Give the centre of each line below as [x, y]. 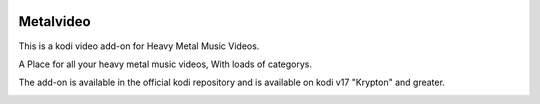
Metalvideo [54, 21]
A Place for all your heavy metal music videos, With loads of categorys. [165, 64]
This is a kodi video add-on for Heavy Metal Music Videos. [139, 46]
